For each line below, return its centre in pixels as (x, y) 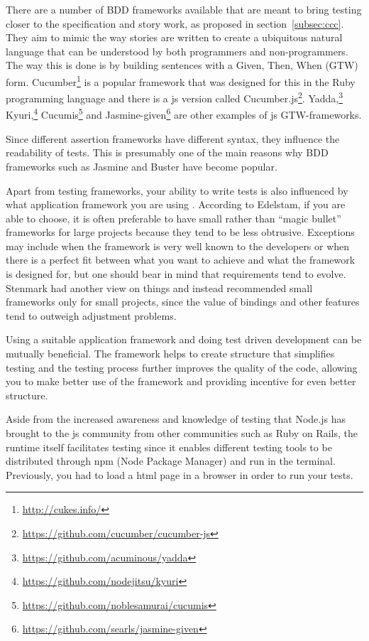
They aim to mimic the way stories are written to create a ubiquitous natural (174, 37)
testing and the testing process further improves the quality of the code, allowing (182, 367)
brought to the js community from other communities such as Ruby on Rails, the (182, 433)
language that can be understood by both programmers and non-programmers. (177, 51)
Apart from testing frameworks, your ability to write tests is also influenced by (177, 190)
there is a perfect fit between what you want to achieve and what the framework (181, 260)
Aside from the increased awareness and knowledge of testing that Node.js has (176, 419)
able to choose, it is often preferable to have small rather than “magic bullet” (174, 218)
